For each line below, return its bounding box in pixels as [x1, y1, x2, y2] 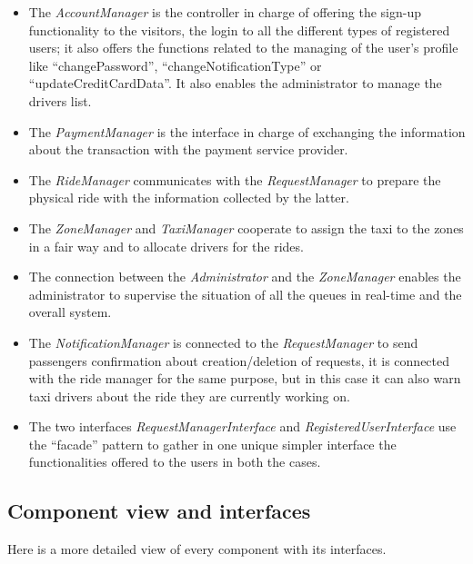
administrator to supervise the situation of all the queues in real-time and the [28, 284, 462, 303]
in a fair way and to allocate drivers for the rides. [28, 236, 304, 255]
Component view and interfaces [7, 497, 311, 525]
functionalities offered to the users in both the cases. [28, 452, 321, 471]
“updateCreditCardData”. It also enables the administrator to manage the [28, 74, 442, 93]
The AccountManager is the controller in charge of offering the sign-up [28, 3, 421, 21]
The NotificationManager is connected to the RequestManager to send [28, 332, 418, 351]
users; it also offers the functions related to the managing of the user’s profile [28, 38, 458, 57]
